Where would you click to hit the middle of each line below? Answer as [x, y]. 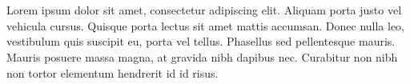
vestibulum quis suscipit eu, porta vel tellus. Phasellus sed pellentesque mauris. [201, 41]
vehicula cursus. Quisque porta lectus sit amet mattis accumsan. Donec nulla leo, [205, 25]
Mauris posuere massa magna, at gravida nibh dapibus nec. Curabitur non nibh [202, 56]
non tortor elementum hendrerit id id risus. [113, 72]
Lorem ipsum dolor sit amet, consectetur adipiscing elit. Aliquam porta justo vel [204, 10]
